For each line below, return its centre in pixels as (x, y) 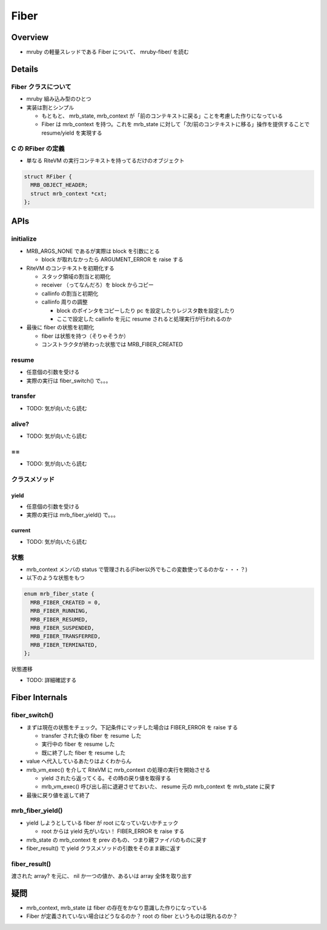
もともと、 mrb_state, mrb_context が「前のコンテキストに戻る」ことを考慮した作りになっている (162, 116)
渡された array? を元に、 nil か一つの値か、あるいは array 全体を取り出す (102, 876)
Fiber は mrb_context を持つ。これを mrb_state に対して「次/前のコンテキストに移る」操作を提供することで (176, 124)
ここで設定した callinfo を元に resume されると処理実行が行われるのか (144, 319)
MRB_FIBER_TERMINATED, (64, 645)
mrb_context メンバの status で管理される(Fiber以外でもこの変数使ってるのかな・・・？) (137, 569)
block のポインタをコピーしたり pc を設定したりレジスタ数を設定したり (146, 310)
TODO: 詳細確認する (51, 680)
